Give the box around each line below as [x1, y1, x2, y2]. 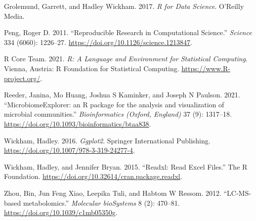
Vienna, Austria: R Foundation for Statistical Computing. [4, 63, 179, 73]
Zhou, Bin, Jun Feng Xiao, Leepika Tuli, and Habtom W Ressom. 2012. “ [4, 187, 227, 198]
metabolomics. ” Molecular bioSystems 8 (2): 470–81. [23, 197, 180, 208]
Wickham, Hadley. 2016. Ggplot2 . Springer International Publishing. [4, 135, 211, 145]
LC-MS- [227, 187, 251, 198]
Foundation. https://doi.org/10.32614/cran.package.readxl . [4, 171, 182, 181]
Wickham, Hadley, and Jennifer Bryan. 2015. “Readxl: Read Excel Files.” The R [4, 161, 248, 172]
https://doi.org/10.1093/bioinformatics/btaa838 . [4, 118, 151, 129]
